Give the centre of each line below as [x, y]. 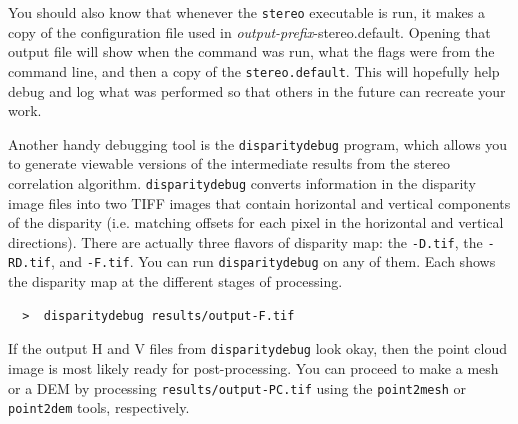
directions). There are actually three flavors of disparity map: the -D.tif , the [245, 241]
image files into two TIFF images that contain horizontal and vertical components [259, 202]
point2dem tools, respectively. [99, 407]
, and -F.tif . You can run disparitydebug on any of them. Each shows [273, 261]
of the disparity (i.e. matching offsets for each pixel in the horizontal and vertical [256, 222]
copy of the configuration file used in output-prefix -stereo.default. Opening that [249, 31]
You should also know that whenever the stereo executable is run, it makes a [246, 12]
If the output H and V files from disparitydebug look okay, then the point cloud [257, 348]
